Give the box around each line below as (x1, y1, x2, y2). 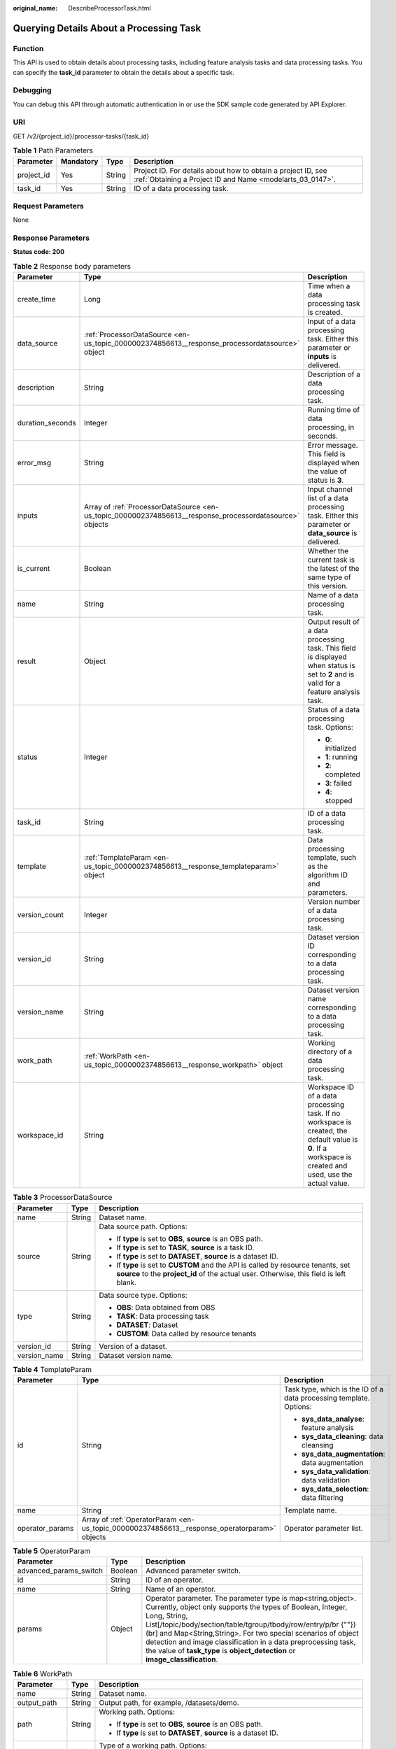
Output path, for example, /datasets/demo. (99, 1697, 239, 1707)
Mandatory (60, 156, 99, 166)
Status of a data (307, 705, 360, 715)
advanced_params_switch (17, 1566, 103, 1575)
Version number (307, 897, 360, 907)
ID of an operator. (146, 1575, 204, 1585)
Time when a (307, 281, 351, 291)
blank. (116, 1277, 137, 1287)
